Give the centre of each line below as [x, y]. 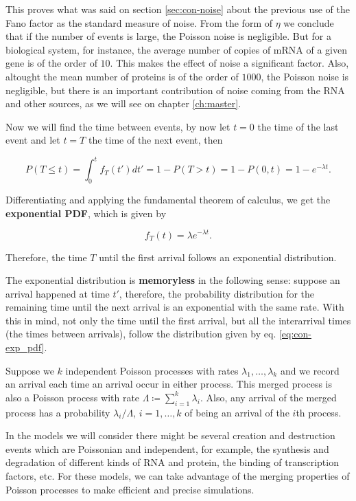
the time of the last [298, 126]
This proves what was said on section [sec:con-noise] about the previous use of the [178, 9]
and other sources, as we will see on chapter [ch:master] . [123, 103]
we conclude [309, 22]
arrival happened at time [58, 293]
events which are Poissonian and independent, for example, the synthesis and [167, 448]
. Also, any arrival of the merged [268, 397]
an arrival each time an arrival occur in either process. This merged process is [169, 384]
